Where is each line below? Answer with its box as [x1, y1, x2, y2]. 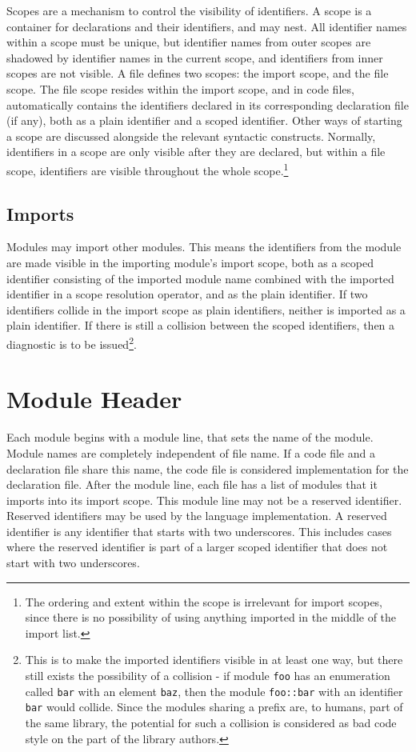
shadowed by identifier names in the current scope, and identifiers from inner [6, 49, 383, 66]
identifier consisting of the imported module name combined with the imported [6, 270, 394, 286]
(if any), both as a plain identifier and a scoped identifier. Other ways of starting [6, 112, 402, 129]
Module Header [6, 382, 182, 415]
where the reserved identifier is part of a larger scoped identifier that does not [6, 538, 388, 555]
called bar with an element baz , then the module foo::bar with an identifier [25, 682, 403, 699]
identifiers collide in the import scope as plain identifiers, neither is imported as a [6, 301, 406, 318]
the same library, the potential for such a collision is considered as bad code [25, 714, 397, 731]
